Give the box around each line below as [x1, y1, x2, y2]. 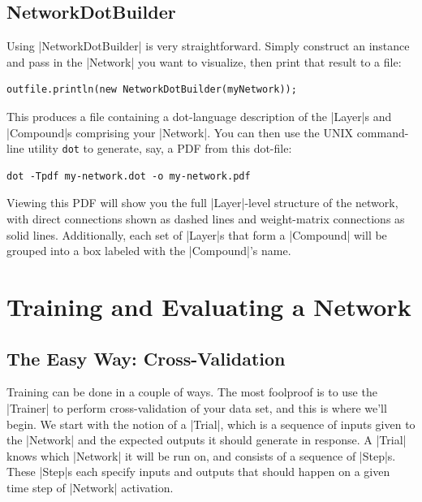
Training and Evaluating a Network [6, 289, 411, 322]
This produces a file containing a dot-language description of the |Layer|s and [6, 107, 392, 124]
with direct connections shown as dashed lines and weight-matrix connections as [6, 210, 405, 227]
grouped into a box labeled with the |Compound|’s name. [6, 242, 291, 259]
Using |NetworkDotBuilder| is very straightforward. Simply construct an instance [6, 37, 410, 54]
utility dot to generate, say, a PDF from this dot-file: [28, 140, 292, 157]
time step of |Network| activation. [6, 478, 174, 496]
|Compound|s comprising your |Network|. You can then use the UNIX [6, 123, 353, 141]
